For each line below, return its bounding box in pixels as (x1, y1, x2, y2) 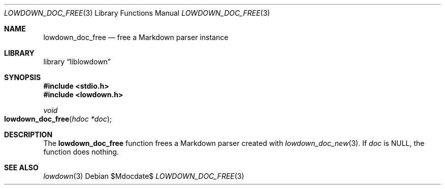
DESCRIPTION (4, 130, 53, 139)
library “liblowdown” (43, 57, 111, 66)
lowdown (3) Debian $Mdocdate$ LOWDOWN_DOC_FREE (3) (43, 172, 244, 180)
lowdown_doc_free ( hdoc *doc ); (4, 115, 112, 123)
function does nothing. (43, 147, 119, 156)
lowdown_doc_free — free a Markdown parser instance (43, 33, 229, 42)
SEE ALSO (4, 163, 39, 172)
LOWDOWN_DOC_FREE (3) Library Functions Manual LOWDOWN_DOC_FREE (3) (4, 9, 270, 17)
